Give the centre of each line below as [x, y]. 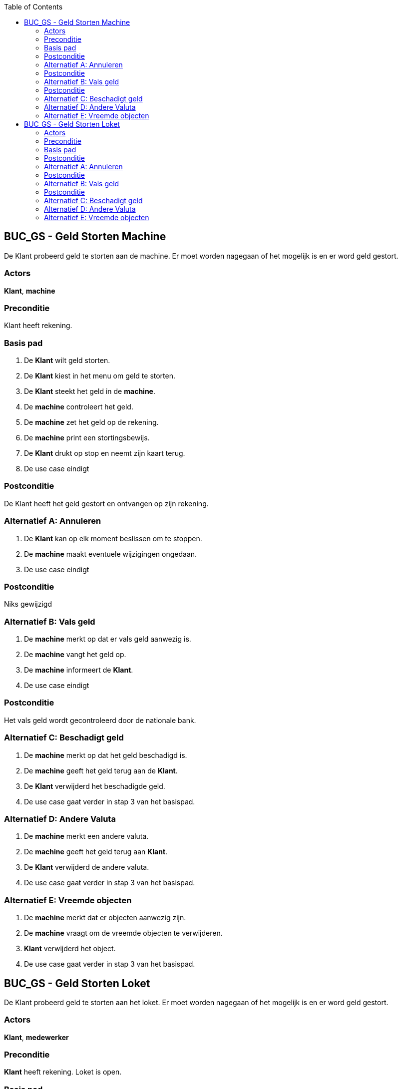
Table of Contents [33, 7]
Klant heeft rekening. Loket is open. [63, 1072]
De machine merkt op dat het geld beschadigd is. [106, 755]
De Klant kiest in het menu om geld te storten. [100, 376]
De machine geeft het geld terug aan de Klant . [101, 770]
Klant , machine [30, 291]
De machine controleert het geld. [79, 407]
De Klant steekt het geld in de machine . [90, 391]
